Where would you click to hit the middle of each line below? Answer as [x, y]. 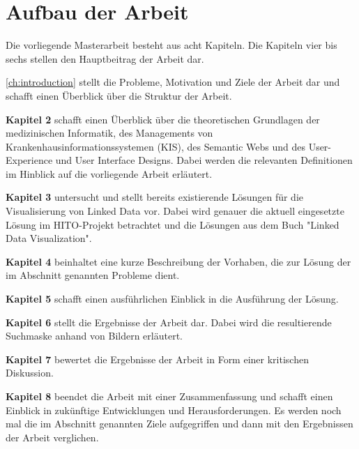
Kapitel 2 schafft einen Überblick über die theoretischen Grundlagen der [163, 119]
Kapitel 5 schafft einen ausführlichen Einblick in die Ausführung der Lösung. [172, 299]
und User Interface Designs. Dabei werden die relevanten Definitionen [204, 160]
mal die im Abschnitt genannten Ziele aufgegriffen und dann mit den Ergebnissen [179, 424]
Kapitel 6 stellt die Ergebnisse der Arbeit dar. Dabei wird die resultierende [169, 322]
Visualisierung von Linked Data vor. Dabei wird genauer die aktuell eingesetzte [175, 211]
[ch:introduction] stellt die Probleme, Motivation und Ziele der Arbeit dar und [173, 82]
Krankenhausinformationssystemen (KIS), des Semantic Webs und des [155, 146]
